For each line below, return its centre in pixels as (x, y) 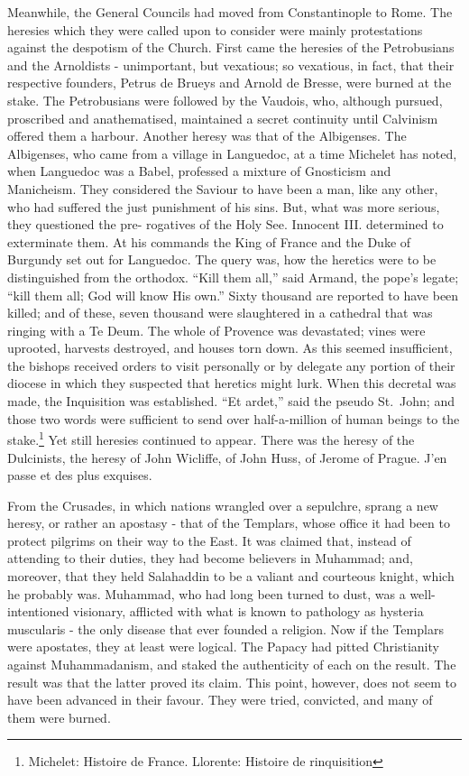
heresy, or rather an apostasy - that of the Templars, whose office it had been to (229, 523)
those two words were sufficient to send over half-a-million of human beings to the (234, 418)
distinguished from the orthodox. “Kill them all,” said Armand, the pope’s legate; (233, 277)
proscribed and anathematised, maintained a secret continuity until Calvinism (223, 118)
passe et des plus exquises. (80, 475)
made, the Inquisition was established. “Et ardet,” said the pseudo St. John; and (231, 401)
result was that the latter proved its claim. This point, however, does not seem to (232, 682)
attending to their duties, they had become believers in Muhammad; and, (210, 558)
